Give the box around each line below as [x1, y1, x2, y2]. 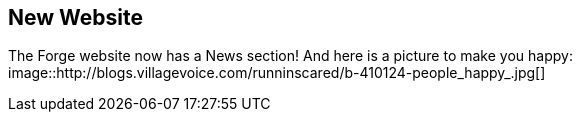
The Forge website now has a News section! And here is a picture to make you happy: [8, 47, 573, 65]
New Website [8, 5, 143, 30]
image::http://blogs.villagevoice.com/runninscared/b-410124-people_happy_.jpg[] [8, 64, 546, 82]
